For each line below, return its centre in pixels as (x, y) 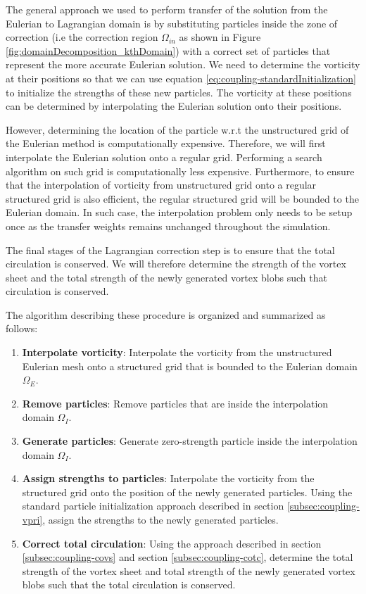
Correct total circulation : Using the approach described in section (172, 543)
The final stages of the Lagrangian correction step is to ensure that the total (170, 249)
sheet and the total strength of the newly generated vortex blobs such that (166, 277)
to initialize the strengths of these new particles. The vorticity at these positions (179, 92)
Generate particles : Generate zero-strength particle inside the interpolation (190, 441)
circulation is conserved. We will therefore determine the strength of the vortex (176, 264)
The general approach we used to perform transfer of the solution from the (167, 9)
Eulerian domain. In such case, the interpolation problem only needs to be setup (179, 212)
